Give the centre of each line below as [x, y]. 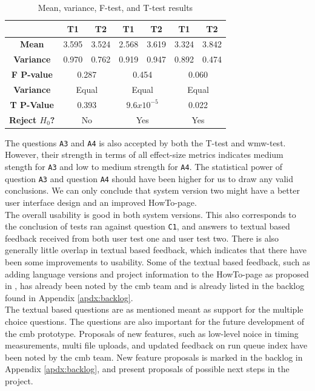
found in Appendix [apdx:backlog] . [69, 297]
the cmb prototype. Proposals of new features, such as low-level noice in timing [152, 333]
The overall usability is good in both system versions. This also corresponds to [151, 214]
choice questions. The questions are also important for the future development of [155, 321]
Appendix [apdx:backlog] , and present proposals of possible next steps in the [147, 369]
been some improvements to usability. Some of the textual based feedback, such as [157, 261]
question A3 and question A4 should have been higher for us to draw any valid [149, 178]
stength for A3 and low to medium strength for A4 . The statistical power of [144, 166]
